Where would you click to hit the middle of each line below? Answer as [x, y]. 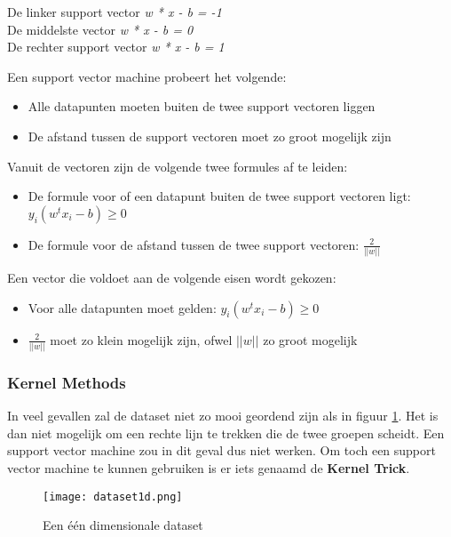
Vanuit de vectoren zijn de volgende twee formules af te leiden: [178, 166]
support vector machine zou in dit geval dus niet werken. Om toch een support [222, 450]
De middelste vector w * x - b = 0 [100, 29]
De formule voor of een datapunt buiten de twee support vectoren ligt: [219, 196]
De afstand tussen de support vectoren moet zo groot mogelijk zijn [210, 136]
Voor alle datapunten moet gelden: [122, 307]
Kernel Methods [67, 382]
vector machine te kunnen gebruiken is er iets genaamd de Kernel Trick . [209, 467]
